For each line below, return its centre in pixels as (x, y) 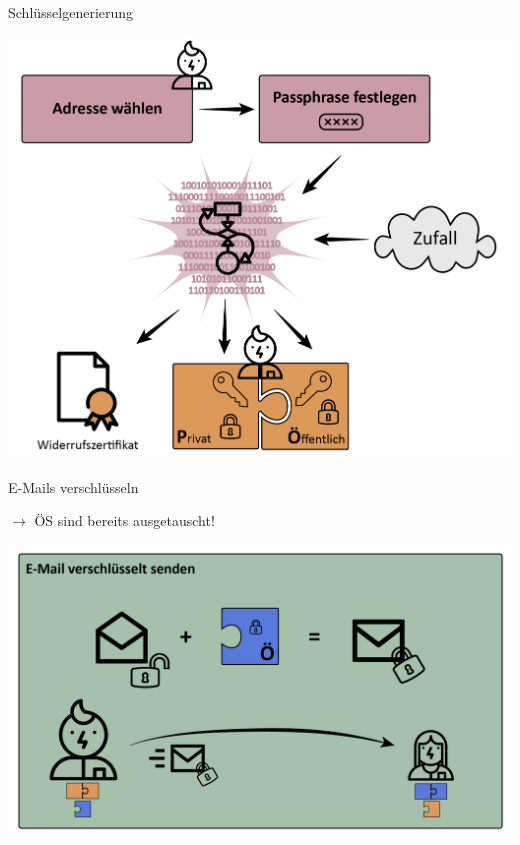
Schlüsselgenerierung (71, 12)
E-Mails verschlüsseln (73, 486)
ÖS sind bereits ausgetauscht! (124, 520)
